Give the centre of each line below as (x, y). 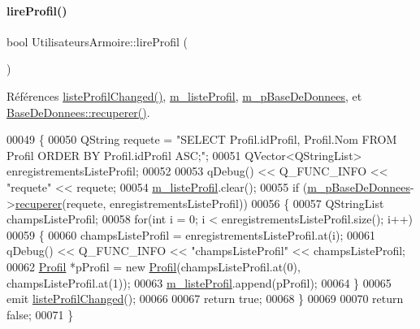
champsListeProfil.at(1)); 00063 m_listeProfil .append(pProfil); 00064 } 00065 (199, 282)
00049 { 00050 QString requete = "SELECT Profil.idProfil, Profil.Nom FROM (202, 139)
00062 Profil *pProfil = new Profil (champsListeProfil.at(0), (154, 266)
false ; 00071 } (40, 314)
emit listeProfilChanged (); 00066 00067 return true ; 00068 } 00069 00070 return (205, 299)
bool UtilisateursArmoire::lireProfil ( (97, 41)
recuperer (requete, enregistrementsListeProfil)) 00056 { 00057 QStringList (199, 203)
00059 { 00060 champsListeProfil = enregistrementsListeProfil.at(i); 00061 (191, 234)
